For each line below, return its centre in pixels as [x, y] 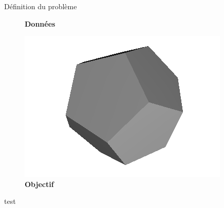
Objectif [39, 184]
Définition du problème [41, 6]
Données [40, 23]
